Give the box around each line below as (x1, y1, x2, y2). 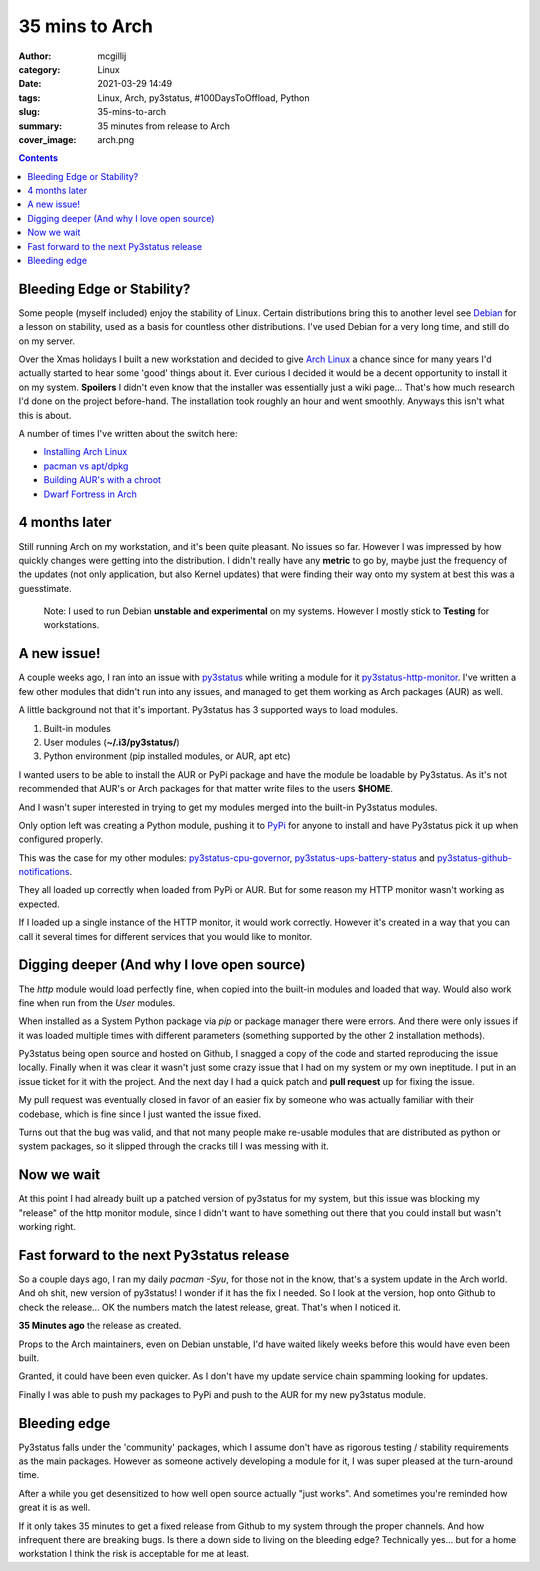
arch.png (97, 133, 135, 145)
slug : (18, 106, 40, 118)
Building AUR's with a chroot (43, 474, 162, 486)
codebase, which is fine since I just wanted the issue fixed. (18, 1108, 262, 1120)
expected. (18, 898, 60, 910)
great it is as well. (18, 1501, 91, 1514)
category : (18, 63, 61, 75)
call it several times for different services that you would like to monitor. (18, 930, 313, 942)
